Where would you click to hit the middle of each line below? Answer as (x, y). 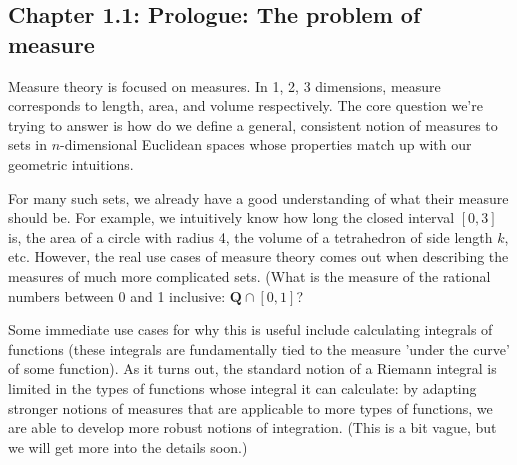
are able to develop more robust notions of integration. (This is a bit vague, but (252, 427)
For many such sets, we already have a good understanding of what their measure (258, 197)
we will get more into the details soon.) (128, 446)
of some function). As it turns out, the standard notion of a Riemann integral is (252, 368)
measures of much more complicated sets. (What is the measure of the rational (249, 275)
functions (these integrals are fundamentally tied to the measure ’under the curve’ (259, 348)
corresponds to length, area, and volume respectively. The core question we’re (245, 105)
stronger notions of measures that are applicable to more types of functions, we (250, 407)
